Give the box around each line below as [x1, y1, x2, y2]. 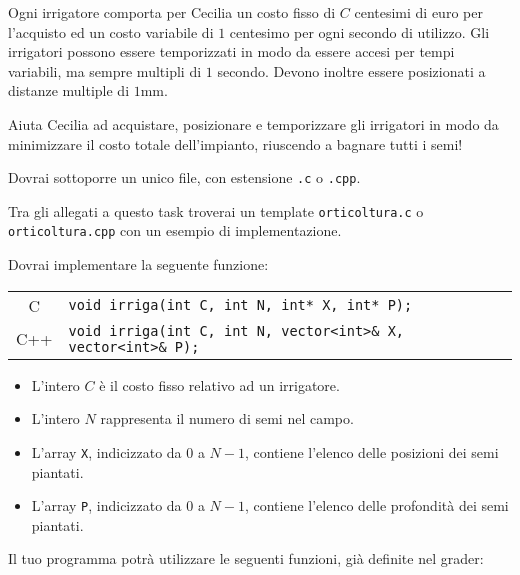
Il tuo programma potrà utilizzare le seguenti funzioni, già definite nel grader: [8, 548, 484, 569]
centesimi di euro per [354, 2, 483, 22]
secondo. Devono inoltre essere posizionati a [217, 60, 486, 81]
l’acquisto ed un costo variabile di [8, 21, 214, 42]
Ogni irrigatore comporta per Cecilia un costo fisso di [8, 2, 336, 22]
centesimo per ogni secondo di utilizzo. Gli [229, 21, 490, 42]
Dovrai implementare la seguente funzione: [8, 254, 269, 275]
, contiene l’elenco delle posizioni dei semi [244, 441, 499, 462]
